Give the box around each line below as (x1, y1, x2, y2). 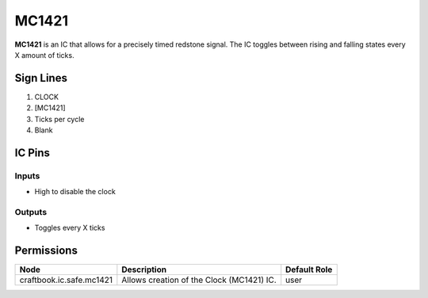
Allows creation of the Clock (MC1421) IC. (121, 274, 277, 285)
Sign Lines (14, 71, 67, 85)
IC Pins (14, 146, 51, 159)
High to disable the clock (34, 187, 117, 197)
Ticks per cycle (34, 114, 85, 124)
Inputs (14, 170, 40, 181)
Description (121, 264, 166, 275)
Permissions (14, 244, 78, 258)
